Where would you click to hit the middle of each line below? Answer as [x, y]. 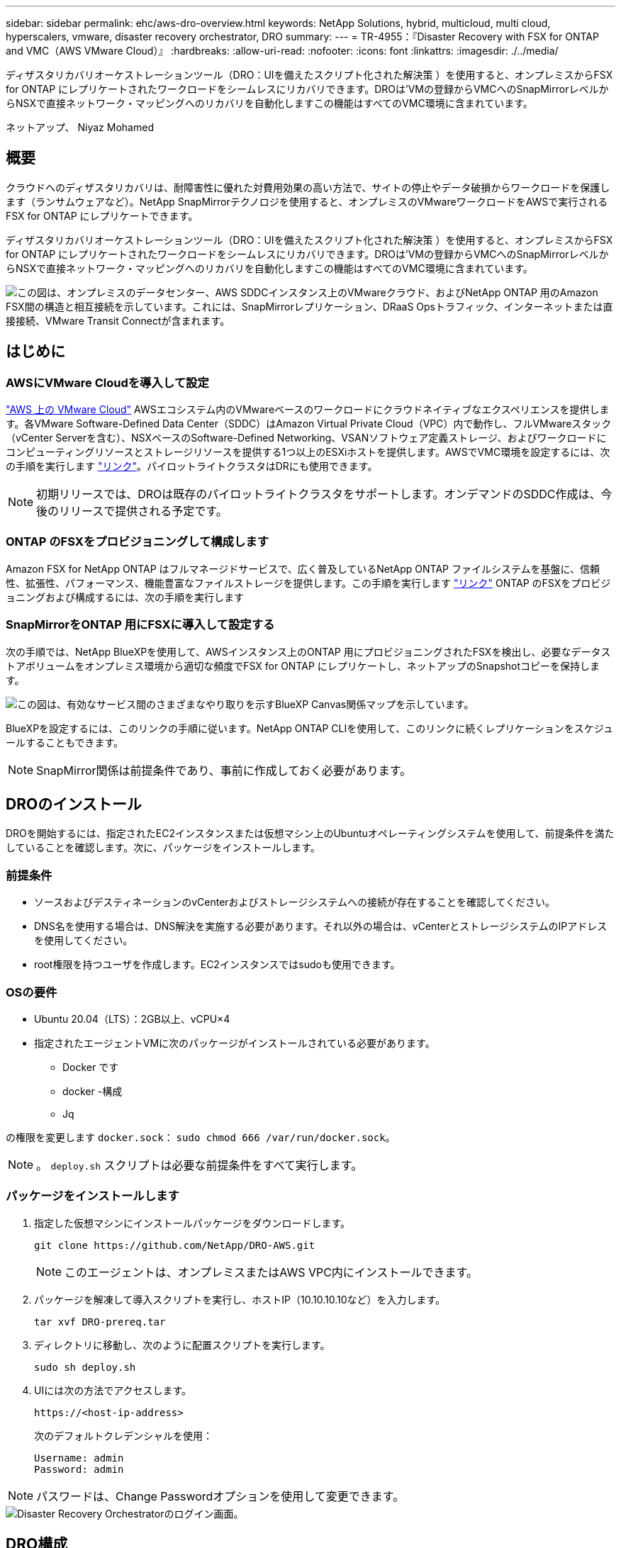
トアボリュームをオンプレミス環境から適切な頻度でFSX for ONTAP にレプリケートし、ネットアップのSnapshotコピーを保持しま [303, 666]
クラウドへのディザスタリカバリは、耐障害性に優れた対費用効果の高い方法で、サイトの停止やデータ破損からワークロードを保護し [308, 187]
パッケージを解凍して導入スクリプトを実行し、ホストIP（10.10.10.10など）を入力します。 [240, 1299]
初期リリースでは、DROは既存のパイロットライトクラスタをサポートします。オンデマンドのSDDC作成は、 [319, 494]
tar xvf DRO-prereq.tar [100, 1322]
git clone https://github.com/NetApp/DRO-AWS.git [175, 1245]
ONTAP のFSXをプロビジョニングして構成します [138, 542]
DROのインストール [74, 804]
